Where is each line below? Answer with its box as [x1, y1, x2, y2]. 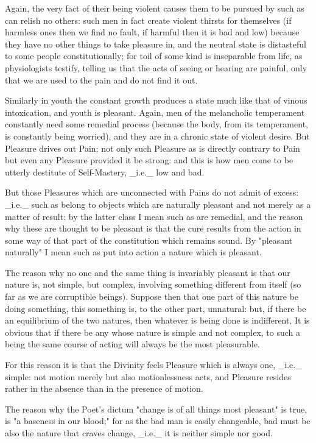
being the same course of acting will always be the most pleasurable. [5, 338, 260, 350]
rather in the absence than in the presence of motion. [5, 382, 203, 395]
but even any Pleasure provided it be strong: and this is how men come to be [5, 154, 293, 166]
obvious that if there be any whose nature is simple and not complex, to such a [5, 325, 301, 338]
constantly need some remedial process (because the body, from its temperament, [5, 118, 308, 130]
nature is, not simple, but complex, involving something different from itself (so [5, 278, 301, 291]
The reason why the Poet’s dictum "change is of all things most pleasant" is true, [5, 402, 307, 415]
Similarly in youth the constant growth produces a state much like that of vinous [5, 94, 307, 107]
